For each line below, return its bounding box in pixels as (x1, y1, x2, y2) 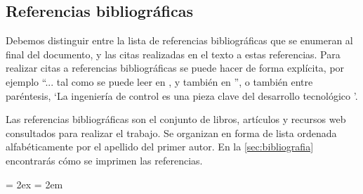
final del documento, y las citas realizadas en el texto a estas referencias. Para (6, 46, 341, 61)
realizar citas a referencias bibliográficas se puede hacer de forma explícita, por (6, 60, 345, 75)
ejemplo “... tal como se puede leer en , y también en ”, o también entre (6, 74, 313, 89)
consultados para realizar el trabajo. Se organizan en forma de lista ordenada (6, 125, 337, 140)
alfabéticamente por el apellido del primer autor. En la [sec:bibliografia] (6, 139, 314, 154)
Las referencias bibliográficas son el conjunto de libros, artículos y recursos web (6, 112, 346, 127)
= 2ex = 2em (6, 176, 63, 191)
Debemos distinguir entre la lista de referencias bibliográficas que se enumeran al (6, 33, 353, 48)
